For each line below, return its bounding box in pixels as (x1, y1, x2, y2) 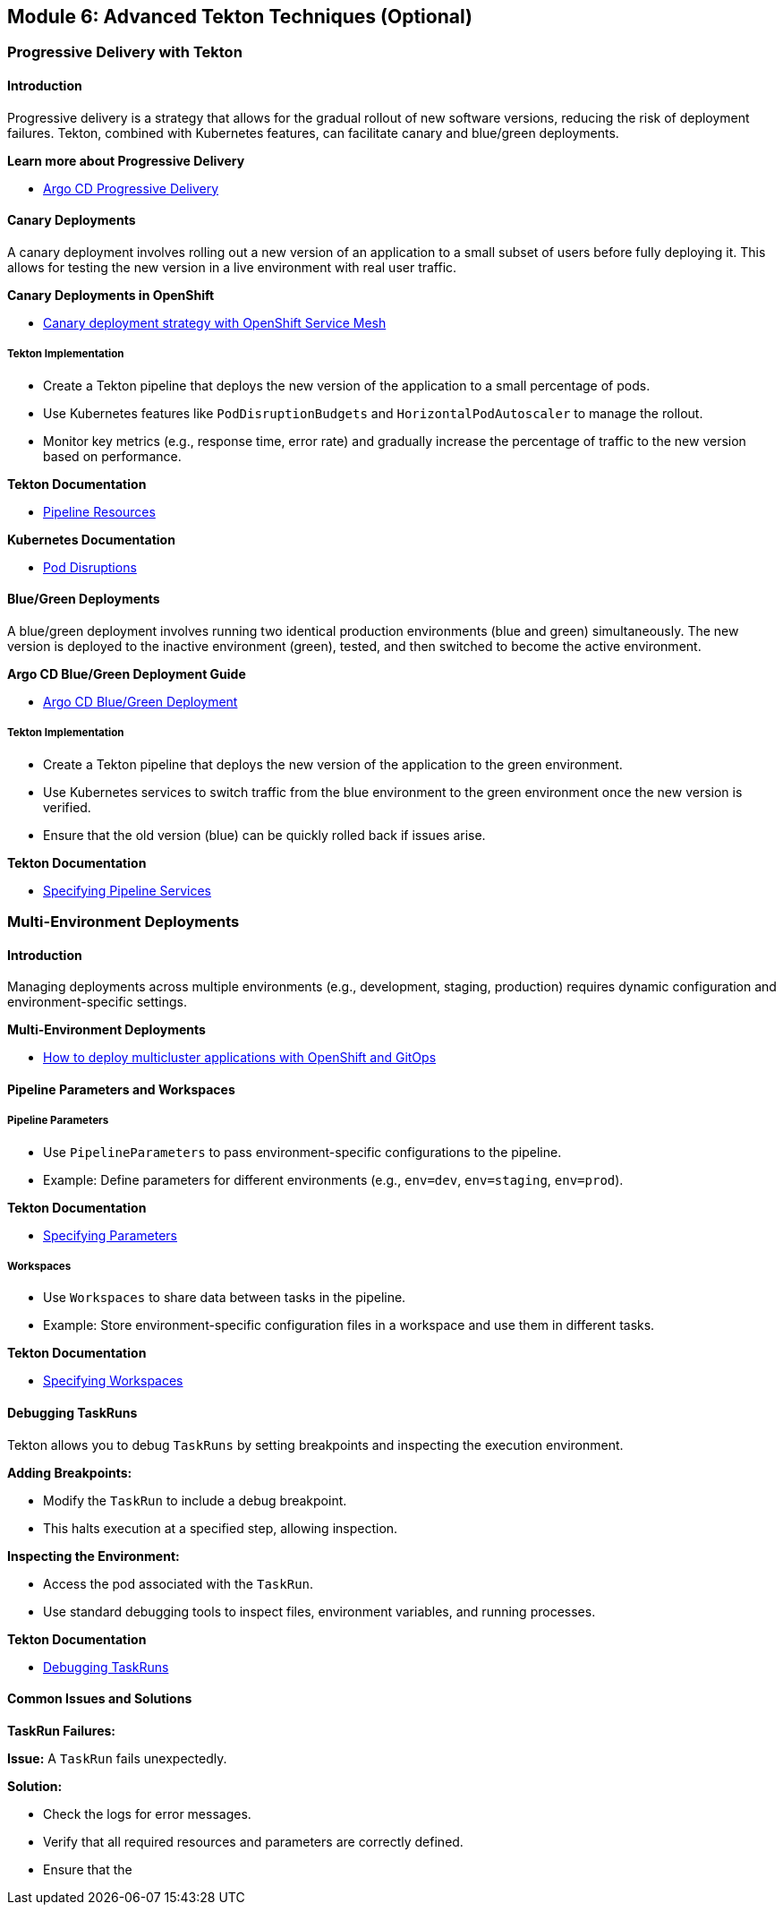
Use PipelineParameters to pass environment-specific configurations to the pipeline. (43, 1144, 562, 1160)
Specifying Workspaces (43, 1373, 183, 1389)
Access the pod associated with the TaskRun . (43, 1575, 314, 1591)
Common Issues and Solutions (7, 1691, 192, 1707)
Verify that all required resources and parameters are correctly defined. (43, 1833, 464, 1849)
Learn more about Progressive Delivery (7, 152, 245, 168)
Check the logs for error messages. (43, 1805, 251, 1822)
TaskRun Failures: (7, 1722, 115, 1738)
